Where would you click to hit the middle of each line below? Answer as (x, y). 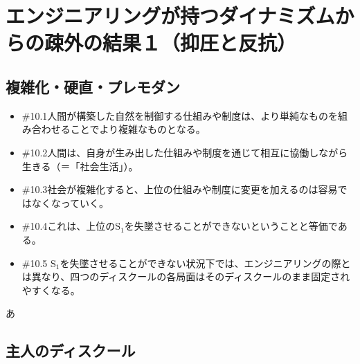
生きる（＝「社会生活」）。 (80, 166)
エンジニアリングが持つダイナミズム (170, 16)
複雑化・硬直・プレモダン (93, 86)
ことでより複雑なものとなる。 (138, 129)
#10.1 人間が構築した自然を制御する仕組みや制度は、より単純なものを (180, 115)
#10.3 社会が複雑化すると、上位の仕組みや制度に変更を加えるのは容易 (180, 189)
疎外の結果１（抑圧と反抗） (171, 43)
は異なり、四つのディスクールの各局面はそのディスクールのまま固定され (186, 276)
